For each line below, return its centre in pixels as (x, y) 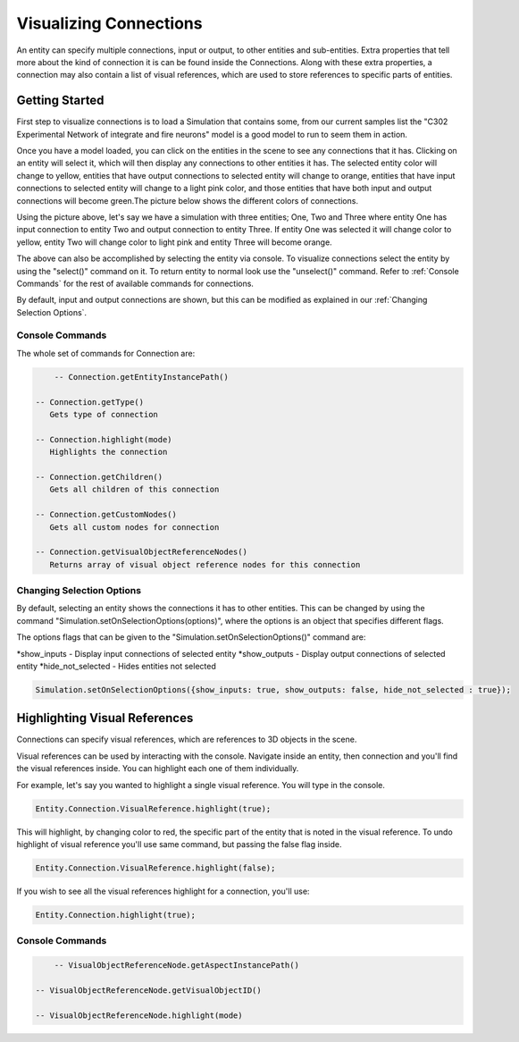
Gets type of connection (104, 414)
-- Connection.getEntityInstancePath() (142, 377)
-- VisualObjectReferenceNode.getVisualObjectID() (149, 990)
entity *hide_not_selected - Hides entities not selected (116, 666)
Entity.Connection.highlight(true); (116, 915)
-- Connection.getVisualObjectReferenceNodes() (141, 552)
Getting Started (60, 101)
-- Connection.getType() (90, 402)
